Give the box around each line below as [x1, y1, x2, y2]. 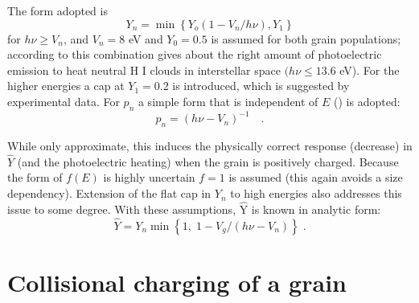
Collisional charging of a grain [7, 265, 347, 298]
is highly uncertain [103, 169, 195, 186]
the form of [7, 169, 63, 186]
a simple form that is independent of [138, 92, 318, 109]
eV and [128, 30, 163, 47]
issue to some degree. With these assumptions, [7, 200, 236, 217]
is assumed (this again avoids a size [228, 169, 403, 186]
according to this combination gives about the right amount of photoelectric [7, 46, 382, 63]
